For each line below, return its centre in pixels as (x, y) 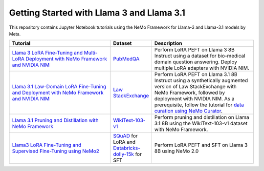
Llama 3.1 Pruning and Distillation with (55, 120)
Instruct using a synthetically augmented (201, 80)
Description (168, 43)
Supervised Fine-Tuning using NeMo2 (56, 151)
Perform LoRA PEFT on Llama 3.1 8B (196, 75)
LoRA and (124, 142)
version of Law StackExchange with (195, 87)
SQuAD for (125, 136)
